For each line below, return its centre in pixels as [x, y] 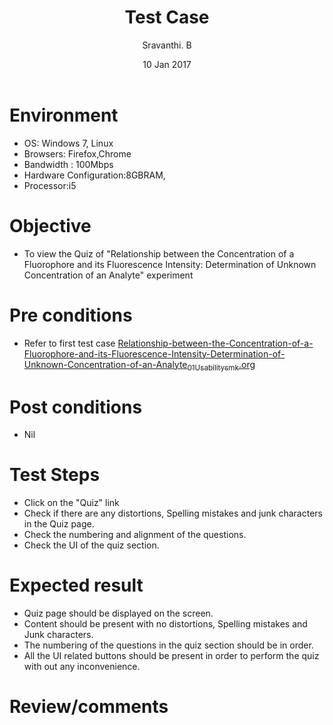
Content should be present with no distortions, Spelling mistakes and [165, 624]
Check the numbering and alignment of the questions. [135, 535]
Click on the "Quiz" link [71, 503]
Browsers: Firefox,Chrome [77, 153]
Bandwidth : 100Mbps [68, 164]
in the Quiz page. [59, 524]
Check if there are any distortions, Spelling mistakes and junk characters [173, 513]
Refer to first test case [69, 343]
